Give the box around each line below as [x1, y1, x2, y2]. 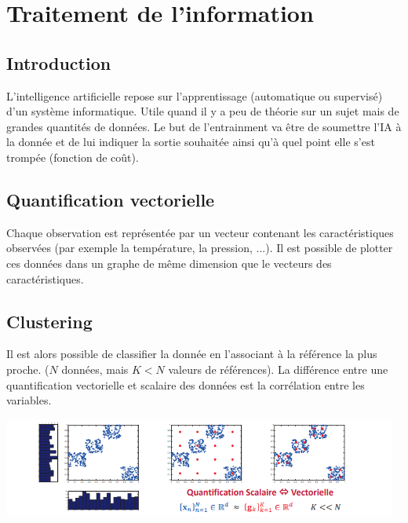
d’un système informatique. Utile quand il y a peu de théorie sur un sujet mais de [6, 103, 399, 119]
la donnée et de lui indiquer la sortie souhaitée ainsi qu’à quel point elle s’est [6, 133, 375, 150]
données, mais [61, 360, 129, 377]
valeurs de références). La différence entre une [168, 360, 388, 377]
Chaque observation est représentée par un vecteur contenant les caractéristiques [6, 224, 394, 240]
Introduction [6, 50, 111, 75]
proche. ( [6, 360, 49, 377]
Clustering [6, 309, 93, 333]
